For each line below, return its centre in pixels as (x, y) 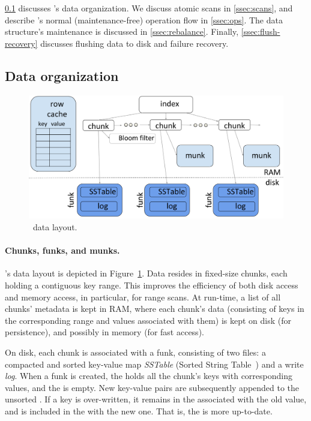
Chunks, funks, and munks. (62, 250)
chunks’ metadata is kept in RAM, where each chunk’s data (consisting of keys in (155, 309)
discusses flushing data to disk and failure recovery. (134, 43)
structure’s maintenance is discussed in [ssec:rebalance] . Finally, (122, 31)
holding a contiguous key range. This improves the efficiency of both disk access (152, 285)
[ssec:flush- (261, 31)
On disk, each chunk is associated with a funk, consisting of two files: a (135, 352)
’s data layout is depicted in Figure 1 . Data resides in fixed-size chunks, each (146, 273)
